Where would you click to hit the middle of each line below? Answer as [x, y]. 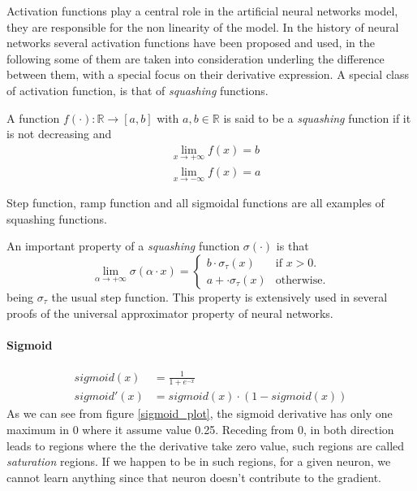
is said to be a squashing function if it [317, 117]
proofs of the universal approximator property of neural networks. [170, 313]
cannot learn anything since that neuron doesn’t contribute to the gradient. [194, 477]
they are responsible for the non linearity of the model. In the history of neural [203, 26]
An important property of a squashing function [123, 246]
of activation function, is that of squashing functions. [138, 90]
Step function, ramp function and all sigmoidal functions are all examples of [196, 203]
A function [33, 117]
